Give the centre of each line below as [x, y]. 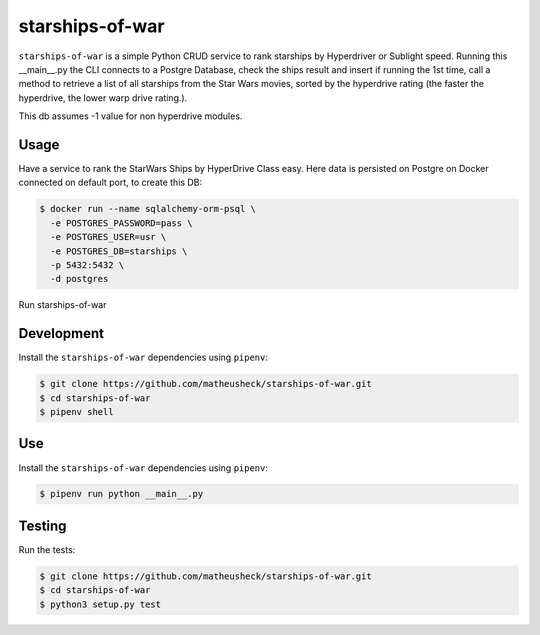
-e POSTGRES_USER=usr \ [108, 237]
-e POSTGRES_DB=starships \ [119, 251]
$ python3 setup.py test [100, 604]
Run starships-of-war [62, 305]
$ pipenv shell [76, 411]
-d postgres [79, 279]
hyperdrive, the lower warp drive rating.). [103, 97]
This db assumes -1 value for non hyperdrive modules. [130, 116]
